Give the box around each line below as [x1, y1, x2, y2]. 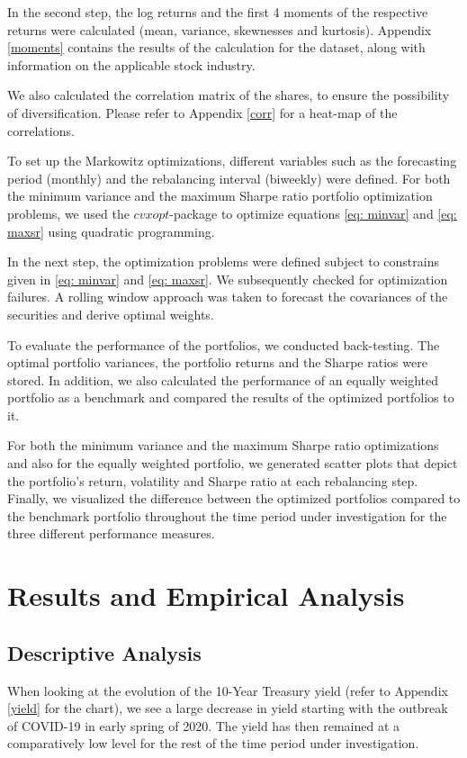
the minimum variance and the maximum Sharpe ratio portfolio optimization [7, 186, 433, 205]
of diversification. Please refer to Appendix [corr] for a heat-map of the [7, 103, 398, 122]
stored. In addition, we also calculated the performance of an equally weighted [7, 370, 438, 389]
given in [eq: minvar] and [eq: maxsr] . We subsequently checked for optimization [7, 269, 448, 288]
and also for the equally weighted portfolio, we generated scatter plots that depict [7, 454, 458, 473]
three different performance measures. [7, 524, 215, 543]
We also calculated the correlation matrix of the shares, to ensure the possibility [7, 86, 450, 104]
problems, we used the [7, 203, 130, 222]
